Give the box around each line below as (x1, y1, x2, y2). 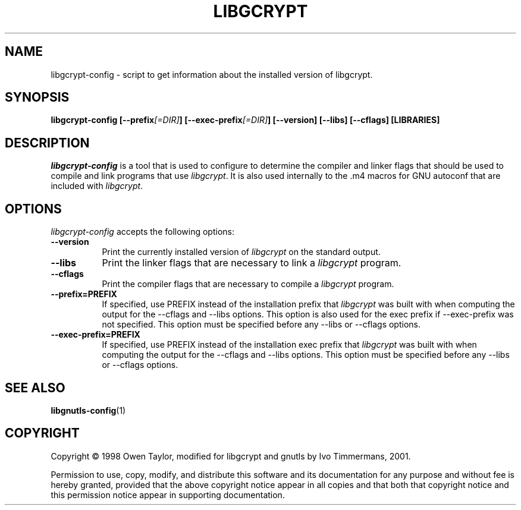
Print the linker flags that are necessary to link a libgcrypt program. (102, 257, 401, 269)
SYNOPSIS (5, 90, 70, 105)
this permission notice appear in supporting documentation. (51, 489, 285, 500)
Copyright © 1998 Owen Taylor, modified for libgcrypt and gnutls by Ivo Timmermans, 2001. (51, 451, 411, 461)
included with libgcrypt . (51, 181, 143, 191)
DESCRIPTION (5, 135, 90, 150)
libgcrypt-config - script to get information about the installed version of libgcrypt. (51, 69, 373, 80)
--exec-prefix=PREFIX (51, 329, 140, 340)
